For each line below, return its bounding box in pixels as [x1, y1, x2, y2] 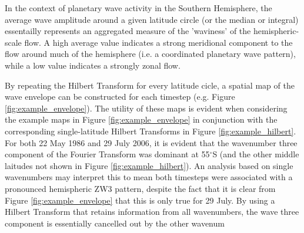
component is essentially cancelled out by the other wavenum [5, 217, 225, 229]
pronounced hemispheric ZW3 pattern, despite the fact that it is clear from [5, 182, 276, 194]
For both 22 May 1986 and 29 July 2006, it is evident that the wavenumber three [5, 136, 298, 148]
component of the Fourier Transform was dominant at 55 [5, 148, 210, 160]
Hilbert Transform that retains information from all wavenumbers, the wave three [5, 205, 299, 218]
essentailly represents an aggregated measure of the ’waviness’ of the [5, 25, 251, 37]
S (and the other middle [212, 148, 299, 160]
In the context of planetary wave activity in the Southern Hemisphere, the [5, 2, 272, 13]
